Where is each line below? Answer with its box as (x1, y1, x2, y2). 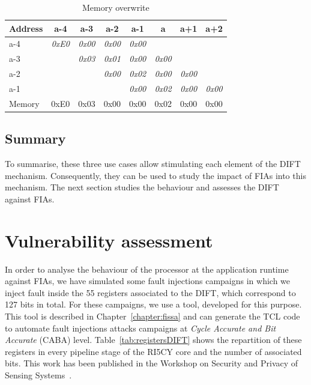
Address (9, 22, 43, 34)
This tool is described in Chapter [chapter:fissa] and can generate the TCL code (5, 309, 300, 322)
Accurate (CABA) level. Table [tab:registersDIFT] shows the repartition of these (5, 333, 302, 346)
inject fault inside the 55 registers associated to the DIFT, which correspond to (5, 286, 296, 299)
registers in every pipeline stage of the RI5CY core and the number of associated (5, 345, 302, 357)
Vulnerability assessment (5, 228, 213, 252)
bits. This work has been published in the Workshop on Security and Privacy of (5, 357, 298, 369)
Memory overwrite (82, 1, 149, 13)
